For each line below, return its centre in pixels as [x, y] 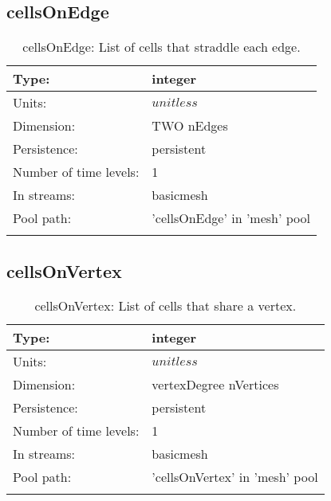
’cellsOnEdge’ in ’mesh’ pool [231, 218]
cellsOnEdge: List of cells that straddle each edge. [162, 47]
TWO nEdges [190, 126]
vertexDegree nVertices [215, 385]
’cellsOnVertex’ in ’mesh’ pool [235, 477]
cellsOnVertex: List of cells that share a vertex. [165, 306]
